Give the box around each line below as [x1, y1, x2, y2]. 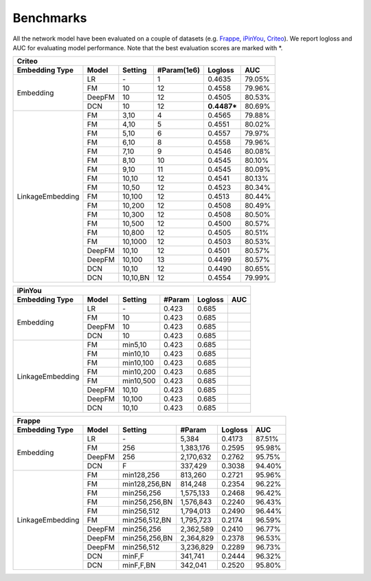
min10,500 [122, 376, 156, 386]
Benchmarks [12, 10, 87, 25]
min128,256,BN [122, 479, 172, 489]
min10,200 [122, 367, 156, 377]
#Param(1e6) [157, 65, 201, 75]
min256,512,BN [122, 516, 172, 525]
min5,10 [122, 340, 147, 350]
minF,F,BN [122, 560, 156, 570]
